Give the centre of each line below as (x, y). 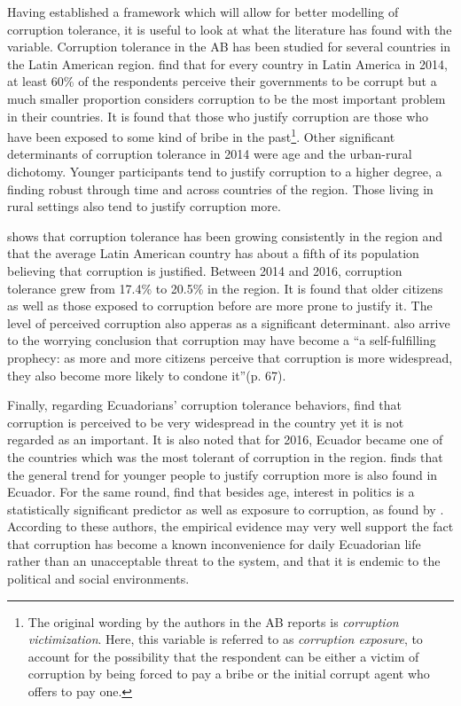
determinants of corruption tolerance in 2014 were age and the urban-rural (210, 154)
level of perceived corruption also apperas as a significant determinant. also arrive (229, 322)
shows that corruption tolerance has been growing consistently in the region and (225, 235)
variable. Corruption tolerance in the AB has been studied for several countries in (229, 47)
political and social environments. (98, 579)
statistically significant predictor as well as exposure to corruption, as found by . (226, 509)
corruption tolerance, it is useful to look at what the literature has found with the (230, 29)
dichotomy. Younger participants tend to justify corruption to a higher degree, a (225, 171)
